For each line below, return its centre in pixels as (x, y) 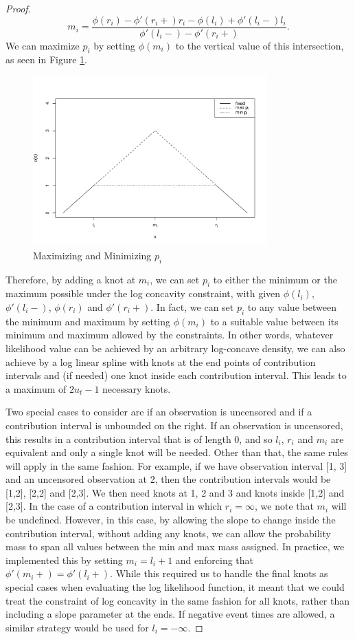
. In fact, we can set (192, 306)
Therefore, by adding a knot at (71, 279)
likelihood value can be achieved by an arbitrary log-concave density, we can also (175, 348)
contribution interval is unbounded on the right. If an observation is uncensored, (174, 425)
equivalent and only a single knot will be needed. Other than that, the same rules (177, 452)
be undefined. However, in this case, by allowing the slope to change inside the (171, 520)
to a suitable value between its (274, 321)
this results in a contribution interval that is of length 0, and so (139, 438)
